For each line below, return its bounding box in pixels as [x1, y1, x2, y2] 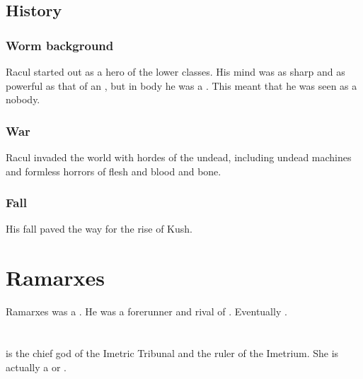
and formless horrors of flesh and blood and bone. [6, 163, 221, 178]
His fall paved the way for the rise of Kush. [6, 221, 192, 236]
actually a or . [6, 359, 67, 374]
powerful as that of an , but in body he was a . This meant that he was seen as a [6, 78, 357, 93]
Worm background [6, 36, 114, 54]
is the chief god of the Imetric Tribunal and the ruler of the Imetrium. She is [6, 345, 339, 360]
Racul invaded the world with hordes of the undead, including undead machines [6, 150, 352, 164]
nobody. [6, 92, 40, 107]
